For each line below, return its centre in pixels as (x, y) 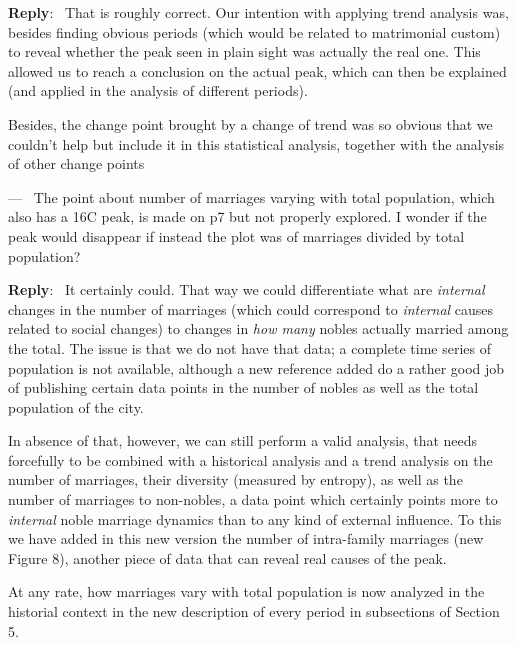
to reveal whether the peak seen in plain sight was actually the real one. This (244, 51)
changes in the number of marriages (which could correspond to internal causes (251, 308)
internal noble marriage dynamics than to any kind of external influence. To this (255, 518)
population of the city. (76, 406)
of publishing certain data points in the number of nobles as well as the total (243, 387)
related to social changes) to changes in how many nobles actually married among (258, 328)
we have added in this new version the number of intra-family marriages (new (246, 538)
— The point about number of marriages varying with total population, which (251, 196)
